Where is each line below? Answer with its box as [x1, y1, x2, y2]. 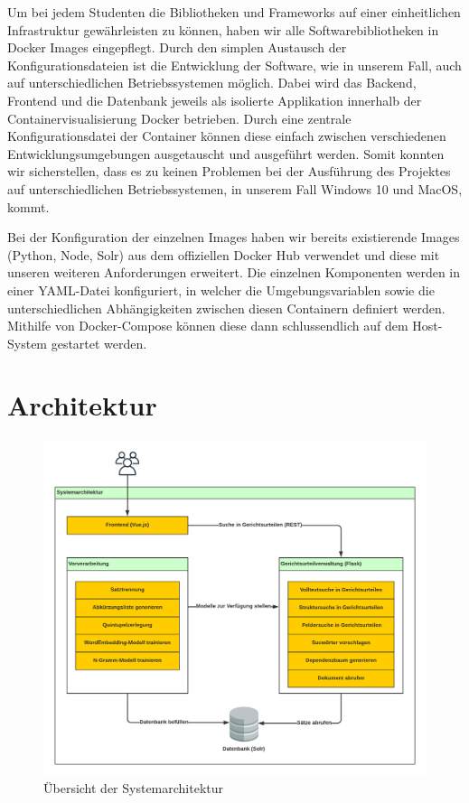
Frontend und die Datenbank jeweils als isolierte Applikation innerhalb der [7, 90, 422, 109]
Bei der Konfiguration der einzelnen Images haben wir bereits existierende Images [7, 228, 460, 247]
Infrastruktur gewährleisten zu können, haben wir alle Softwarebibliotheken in [7, 20, 439, 39]
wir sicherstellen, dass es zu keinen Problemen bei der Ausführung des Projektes [7, 162, 451, 181]
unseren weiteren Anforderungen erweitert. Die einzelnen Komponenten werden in [7, 263, 461, 282]
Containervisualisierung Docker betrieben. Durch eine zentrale [7, 108, 352, 127]
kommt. [7, 197, 50, 216]
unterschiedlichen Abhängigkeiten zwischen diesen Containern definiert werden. [7, 298, 446, 317]
